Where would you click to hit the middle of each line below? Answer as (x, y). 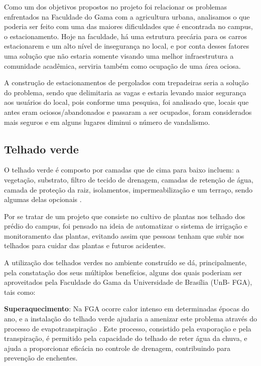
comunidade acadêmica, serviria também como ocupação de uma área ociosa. (122, 65)
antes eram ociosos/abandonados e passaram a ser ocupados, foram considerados (128, 112)
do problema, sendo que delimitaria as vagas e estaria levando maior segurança (125, 92)
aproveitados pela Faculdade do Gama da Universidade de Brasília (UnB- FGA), (128, 282)
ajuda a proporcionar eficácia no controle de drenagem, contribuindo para (117, 348)
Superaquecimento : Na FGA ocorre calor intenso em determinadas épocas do (127, 309)
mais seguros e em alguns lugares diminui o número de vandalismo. (107, 122)
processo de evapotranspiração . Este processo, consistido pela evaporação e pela (128, 328)
